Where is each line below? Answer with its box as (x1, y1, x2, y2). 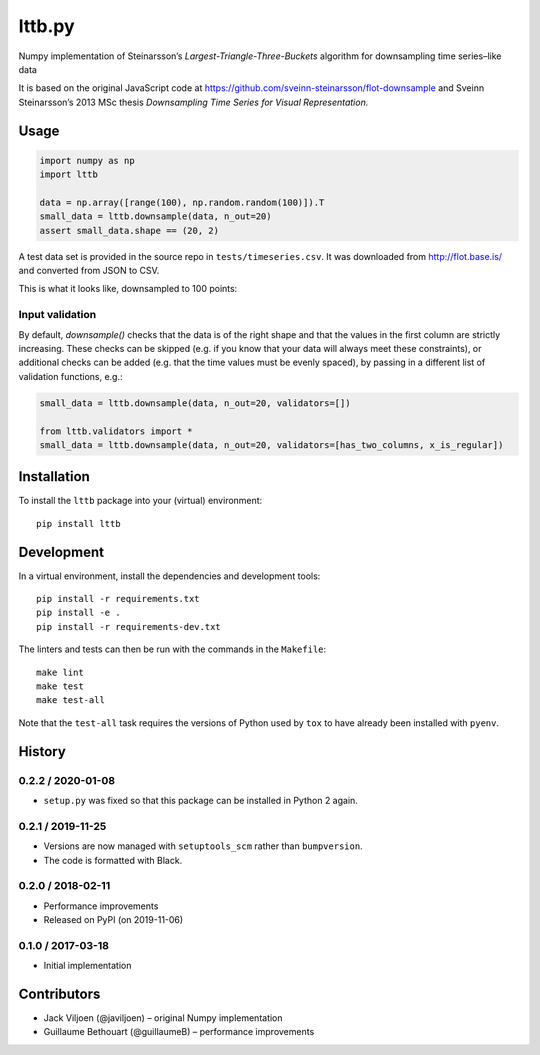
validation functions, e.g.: (18, 370, 124, 382)
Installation (18, 468, 90, 485)
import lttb (39, 169, 99, 180)
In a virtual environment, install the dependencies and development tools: (18, 570, 321, 582)
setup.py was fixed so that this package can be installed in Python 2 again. (43, 794, 359, 806)
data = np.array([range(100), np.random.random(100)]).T (39, 196, 325, 208)
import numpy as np (39, 155, 135, 166)
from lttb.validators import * (39, 425, 194, 437)
